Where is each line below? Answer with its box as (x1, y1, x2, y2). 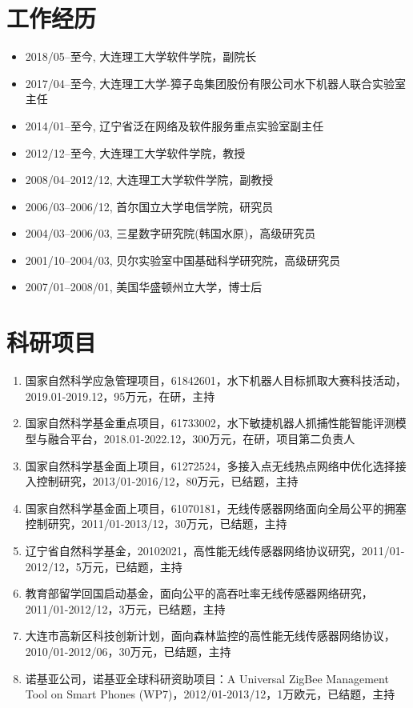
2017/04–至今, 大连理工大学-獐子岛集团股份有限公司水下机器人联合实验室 (25, 74, 407, 91)
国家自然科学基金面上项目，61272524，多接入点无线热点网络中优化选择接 (25, 457, 407, 474)
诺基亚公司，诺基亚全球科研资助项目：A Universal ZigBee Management (25, 670, 389, 686)
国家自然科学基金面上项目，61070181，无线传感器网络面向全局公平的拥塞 (25, 499, 407, 516)
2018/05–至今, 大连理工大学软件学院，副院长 (25, 48, 257, 65)
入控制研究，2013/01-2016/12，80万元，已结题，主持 (25, 473, 299, 490)
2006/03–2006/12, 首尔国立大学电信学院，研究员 (25, 198, 274, 214)
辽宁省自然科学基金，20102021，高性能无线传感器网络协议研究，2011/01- (25, 542, 405, 558)
